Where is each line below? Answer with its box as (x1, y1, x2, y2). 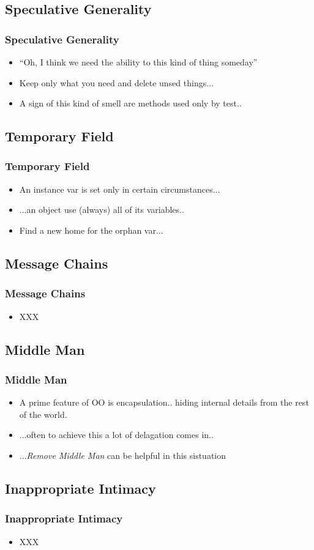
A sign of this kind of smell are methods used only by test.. (19, 97, 242, 110)
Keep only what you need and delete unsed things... (19, 76, 214, 89)
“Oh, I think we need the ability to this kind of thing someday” (19, 56, 258, 68)
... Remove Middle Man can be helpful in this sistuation (19, 448, 226, 461)
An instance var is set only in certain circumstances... (19, 182, 220, 195)
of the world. (19, 407, 67, 420)
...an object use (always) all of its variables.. (19, 203, 184, 216)
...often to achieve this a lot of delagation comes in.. (19, 428, 214, 441)
